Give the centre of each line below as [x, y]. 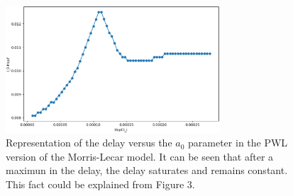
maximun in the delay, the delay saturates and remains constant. [147, 170]
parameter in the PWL [238, 143]
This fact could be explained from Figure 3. [100, 184]
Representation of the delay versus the [89, 143]
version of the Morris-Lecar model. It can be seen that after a [140, 156]
